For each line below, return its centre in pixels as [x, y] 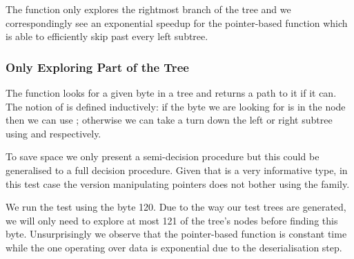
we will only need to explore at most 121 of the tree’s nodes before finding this [172, 220]
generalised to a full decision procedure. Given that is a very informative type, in [177, 170]
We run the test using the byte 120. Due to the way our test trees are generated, [176, 207]
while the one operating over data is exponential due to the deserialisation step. [174, 247]
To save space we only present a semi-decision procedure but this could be [163, 156]
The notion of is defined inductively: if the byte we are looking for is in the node [176, 106]
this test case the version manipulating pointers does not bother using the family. [178, 183]
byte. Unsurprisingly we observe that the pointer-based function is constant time [176, 234]
